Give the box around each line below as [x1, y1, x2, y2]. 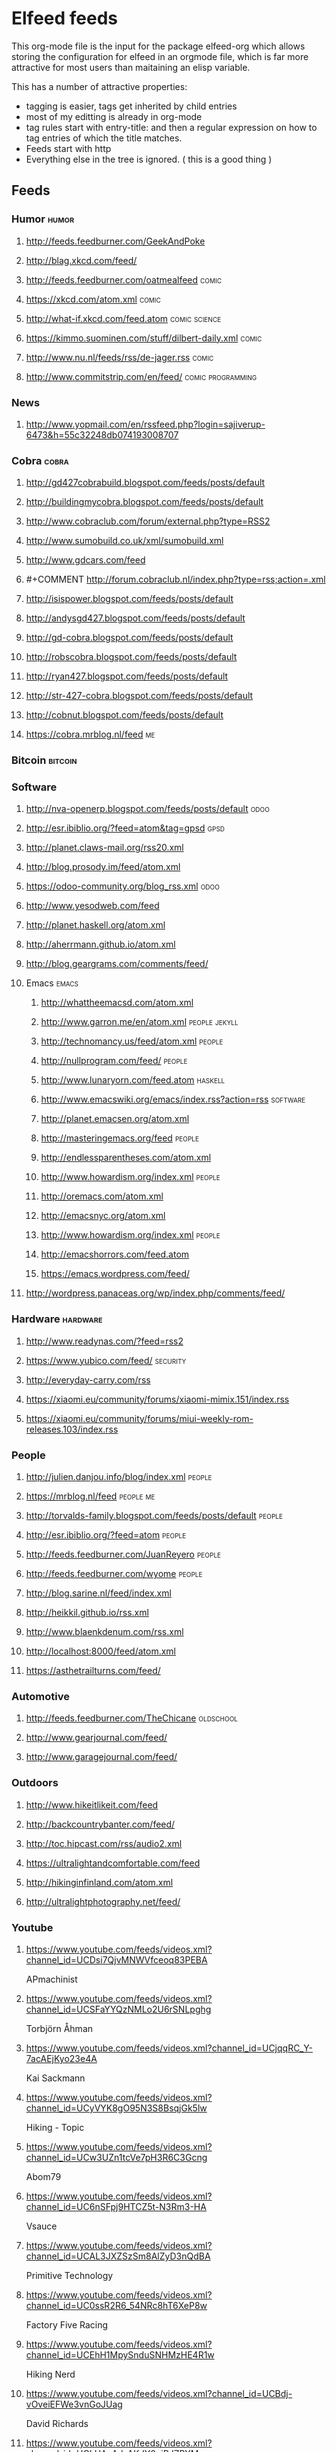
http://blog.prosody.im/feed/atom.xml [25, 861, 181, 873]
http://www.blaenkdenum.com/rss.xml [25, 1626, 184, 1638]
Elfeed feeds [11, 7, 119, 30]
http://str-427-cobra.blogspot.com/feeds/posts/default [25, 690, 254, 702]
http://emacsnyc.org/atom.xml [40, 1210, 166, 1222]
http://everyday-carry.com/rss [25, 1373, 151, 1386]
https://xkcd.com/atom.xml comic [25, 293, 161, 305]
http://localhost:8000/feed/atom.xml [25, 1645, 176, 1657]
